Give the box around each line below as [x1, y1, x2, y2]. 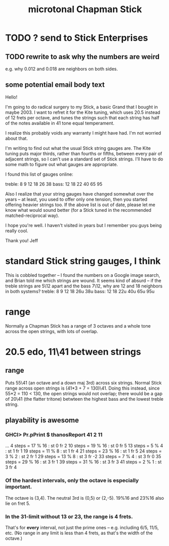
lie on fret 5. [5, 500, 30, 506]
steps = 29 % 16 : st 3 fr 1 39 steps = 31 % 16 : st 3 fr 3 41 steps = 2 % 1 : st [5, 459, 162, 465]
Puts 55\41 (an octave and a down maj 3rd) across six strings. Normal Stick [5, 379, 162, 386]
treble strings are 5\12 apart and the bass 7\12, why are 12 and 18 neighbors [5, 283, 163, 289]
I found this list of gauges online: [5, 171, 73, 177]
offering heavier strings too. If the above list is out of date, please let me [5, 202, 155, 208]
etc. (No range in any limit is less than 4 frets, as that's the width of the [5, 530, 153, 536]
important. [5, 484, 32, 491]
